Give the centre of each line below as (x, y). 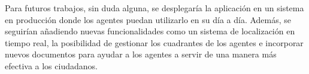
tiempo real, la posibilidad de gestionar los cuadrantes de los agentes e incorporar (154, 42)
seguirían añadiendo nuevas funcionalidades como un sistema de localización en (150, 31)
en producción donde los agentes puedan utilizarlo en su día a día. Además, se (148, 19)
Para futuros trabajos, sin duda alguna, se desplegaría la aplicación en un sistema (154, 8)
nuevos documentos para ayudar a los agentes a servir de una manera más (141, 54)
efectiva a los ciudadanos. (51, 65)
